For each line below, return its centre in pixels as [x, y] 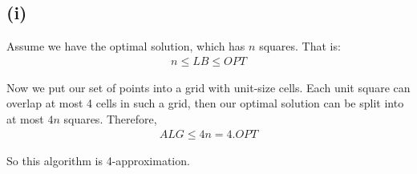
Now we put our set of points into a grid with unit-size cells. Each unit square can [208, 87]
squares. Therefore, [110, 119]
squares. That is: [300, 46]
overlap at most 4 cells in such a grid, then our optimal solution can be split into [205, 103]
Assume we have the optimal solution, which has [126, 46]
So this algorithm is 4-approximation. [98, 160]
